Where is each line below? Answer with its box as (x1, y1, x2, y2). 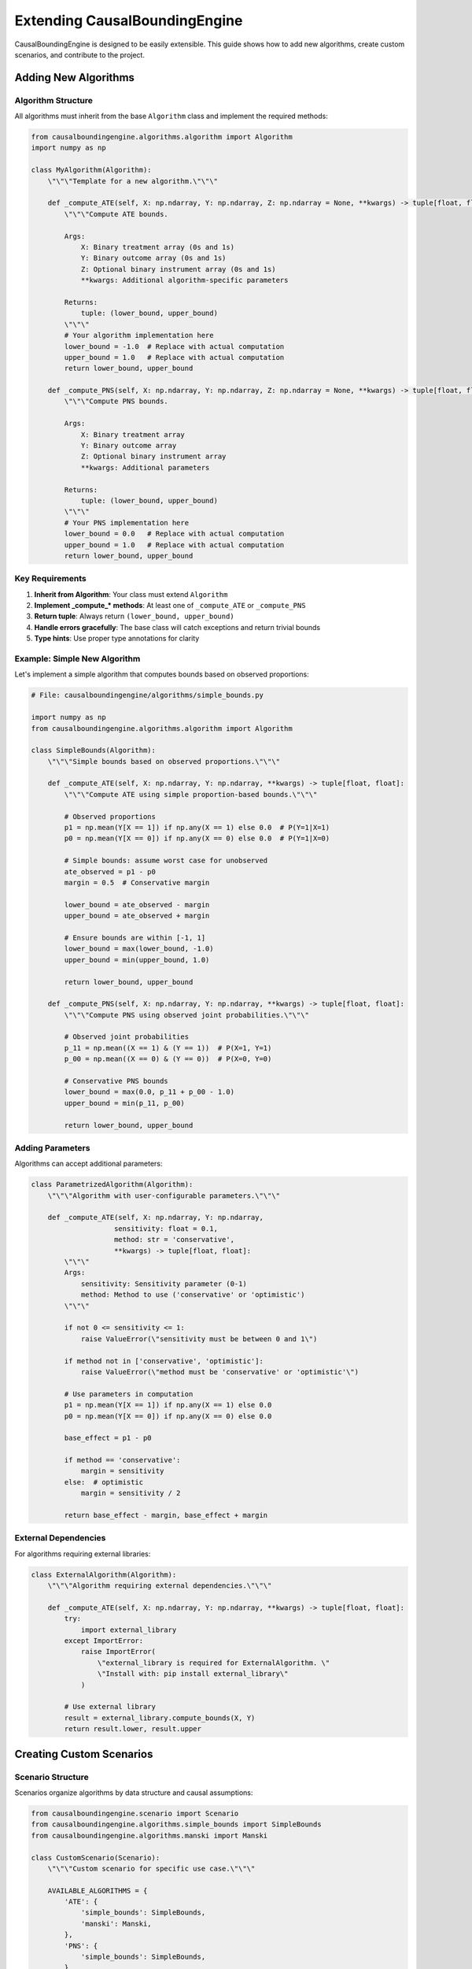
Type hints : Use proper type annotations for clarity (34, 634, 200, 643)
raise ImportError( (80, 1647, 157, 1656)
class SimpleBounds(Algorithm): (31, 746, 157, 755)
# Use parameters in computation (64, 1389, 194, 1398)
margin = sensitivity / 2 (80, 1489, 181, 1498)
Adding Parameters (14, 1142, 90, 1153)
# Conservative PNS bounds (64, 1077, 168, 1086)
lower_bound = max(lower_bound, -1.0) (64, 944, 214, 953)
